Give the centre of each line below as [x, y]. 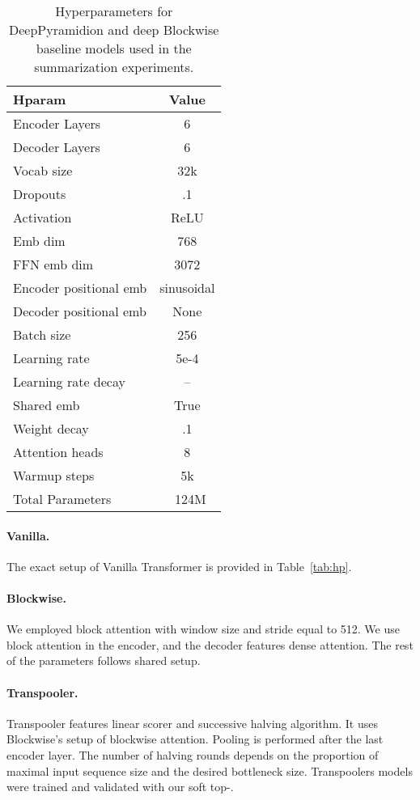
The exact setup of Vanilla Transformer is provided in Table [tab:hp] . [179, 566]
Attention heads [58, 452]
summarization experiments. [114, 67]
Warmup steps [54, 475]
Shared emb [47, 405]
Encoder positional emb [80, 288]
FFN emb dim [53, 264]
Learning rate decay [69, 381]
